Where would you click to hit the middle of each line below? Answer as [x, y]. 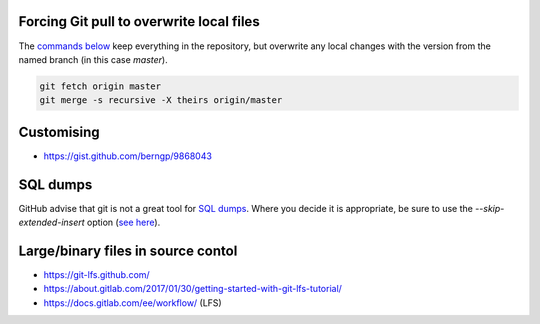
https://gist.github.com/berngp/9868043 [127, 156]
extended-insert [51, 222]
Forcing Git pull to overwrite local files [139, 21]
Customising [59, 131]
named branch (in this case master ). [93, 59]
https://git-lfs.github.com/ [96, 274]
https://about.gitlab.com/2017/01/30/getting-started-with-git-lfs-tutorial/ [192, 289]
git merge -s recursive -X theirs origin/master [161, 100]
